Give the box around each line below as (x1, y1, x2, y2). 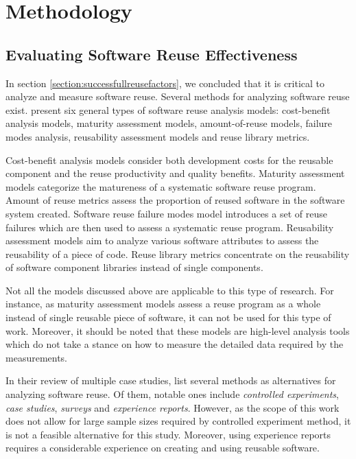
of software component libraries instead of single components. (5, 260, 263, 274)
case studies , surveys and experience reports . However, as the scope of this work (5, 400, 340, 414)
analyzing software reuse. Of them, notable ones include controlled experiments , (5, 387, 339, 401)
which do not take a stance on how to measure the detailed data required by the (5, 337, 344, 351)
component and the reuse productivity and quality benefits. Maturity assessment (5, 166, 345, 180)
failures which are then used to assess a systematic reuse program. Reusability (5, 220, 334, 234)
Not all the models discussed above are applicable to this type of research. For (5, 283, 334, 297)
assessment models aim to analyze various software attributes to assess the (5, 233, 319, 248)
